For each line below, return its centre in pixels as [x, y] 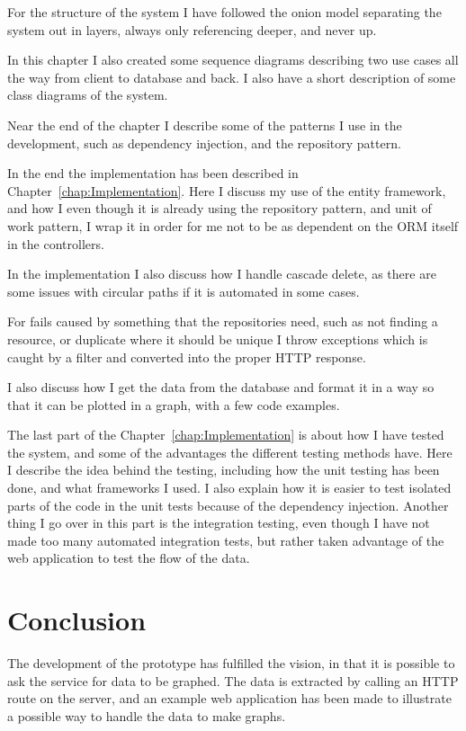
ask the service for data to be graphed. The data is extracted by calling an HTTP [233, 680]
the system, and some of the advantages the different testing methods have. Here [230, 452]
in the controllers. [56, 243]
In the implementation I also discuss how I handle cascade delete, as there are [222, 274]
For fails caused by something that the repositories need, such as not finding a [223, 321]
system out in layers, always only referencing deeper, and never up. [192, 29]
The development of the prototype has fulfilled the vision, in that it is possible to [231, 663]
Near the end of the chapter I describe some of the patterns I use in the [205, 125]
